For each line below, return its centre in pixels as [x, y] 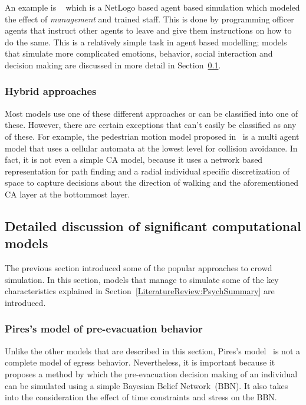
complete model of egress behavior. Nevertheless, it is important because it [140, 362]
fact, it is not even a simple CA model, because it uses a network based [134, 159]
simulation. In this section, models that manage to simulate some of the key [142, 279]
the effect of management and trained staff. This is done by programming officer [149, 19]
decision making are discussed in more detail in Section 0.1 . [113, 65]
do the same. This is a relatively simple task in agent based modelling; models [146, 42]
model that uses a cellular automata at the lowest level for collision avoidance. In [151, 148]
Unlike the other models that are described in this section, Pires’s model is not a [152, 350]
